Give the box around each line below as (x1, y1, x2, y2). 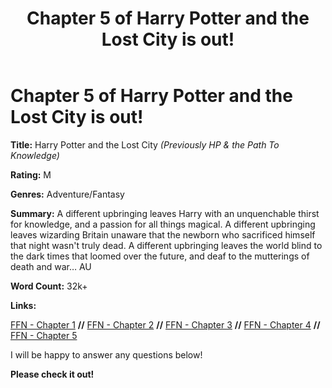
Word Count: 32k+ (10, 280, 88, 292)
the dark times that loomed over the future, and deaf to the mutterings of (10, 250, 310, 262)
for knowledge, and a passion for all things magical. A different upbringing (10, 218, 316, 230)
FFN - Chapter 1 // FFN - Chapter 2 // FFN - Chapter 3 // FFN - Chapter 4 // (10, 318, 321, 331)
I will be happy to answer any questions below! (10, 348, 203, 361)
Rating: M (10, 168, 52, 181)
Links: (10, 299, 37, 311)
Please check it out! (10, 368, 95, 380)
